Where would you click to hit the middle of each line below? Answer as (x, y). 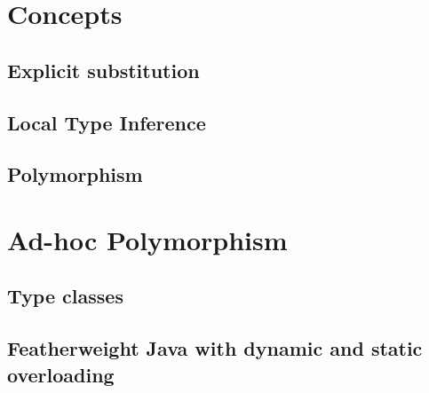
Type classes (65, 296)
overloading (61, 374)
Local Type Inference (107, 122)
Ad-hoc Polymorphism (147, 239)
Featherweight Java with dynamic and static (215, 348)
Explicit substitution (103, 70)
